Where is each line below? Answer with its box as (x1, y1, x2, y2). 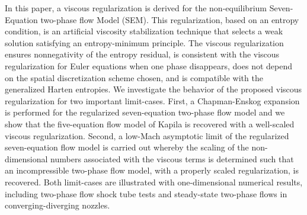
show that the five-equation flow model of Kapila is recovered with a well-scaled (5, 117, 295, 130)
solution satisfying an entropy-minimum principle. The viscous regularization (5, 36, 284, 49)
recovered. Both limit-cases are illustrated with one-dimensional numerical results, (5, 175, 303, 188)
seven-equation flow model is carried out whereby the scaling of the (5, 141, 249, 153)
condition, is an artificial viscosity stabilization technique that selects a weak (5, 25, 283, 37)
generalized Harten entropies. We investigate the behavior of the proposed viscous (5, 83, 302, 95)
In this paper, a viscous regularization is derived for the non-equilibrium (5, 2, 267, 14)
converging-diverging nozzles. (5, 199, 110, 211)
